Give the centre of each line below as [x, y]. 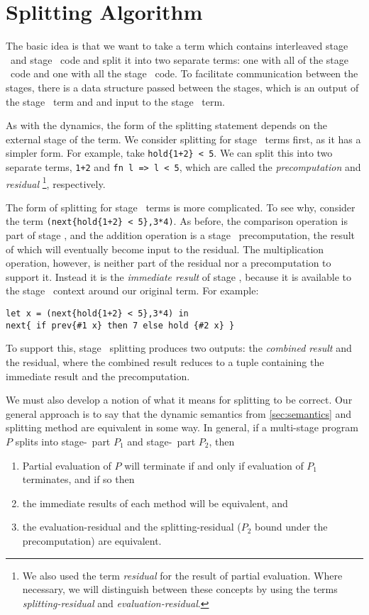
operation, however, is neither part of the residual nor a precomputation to [169, 263]
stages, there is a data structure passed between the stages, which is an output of [182, 87]
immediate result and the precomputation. [98, 376]
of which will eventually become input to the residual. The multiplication [165, 249]
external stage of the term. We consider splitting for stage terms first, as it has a [183, 139]
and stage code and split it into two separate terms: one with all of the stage [180, 59]
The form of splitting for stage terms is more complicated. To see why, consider [181, 207]
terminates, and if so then [78, 479]
